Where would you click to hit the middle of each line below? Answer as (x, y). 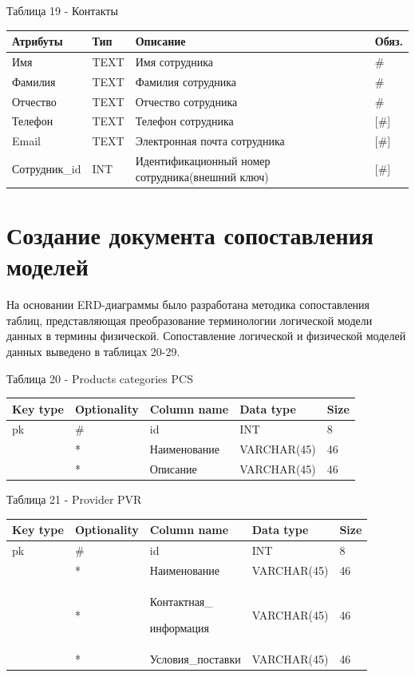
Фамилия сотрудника (186, 81)
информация (180, 628)
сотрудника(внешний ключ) (202, 176)
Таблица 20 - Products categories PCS (100, 378)
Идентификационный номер (203, 161)
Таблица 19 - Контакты (62, 10)
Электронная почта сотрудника (210, 141)
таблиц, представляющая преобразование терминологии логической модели (190, 320)
